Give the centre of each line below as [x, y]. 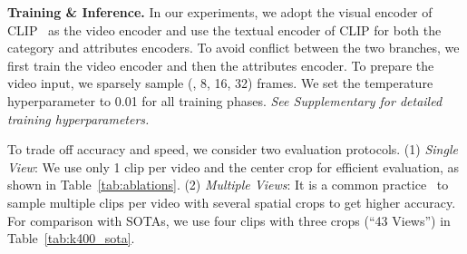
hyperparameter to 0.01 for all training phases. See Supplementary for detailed [225, 100]
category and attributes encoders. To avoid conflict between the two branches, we [233, 48]
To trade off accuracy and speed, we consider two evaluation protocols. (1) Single [233, 149]
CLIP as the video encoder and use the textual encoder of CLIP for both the [224, 29]
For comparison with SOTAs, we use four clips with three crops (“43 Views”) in [229, 220]
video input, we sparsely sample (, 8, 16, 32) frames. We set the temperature [220, 83]
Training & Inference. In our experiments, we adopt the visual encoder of [220, 12]
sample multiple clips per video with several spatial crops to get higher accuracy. [232, 202]
